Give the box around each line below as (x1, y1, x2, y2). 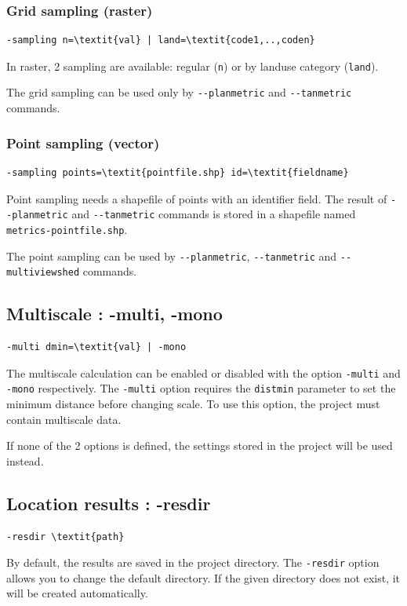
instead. (6, 452, 44, 469)
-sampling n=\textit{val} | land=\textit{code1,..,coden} (6, 35, 315, 46)
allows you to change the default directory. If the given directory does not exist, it (6, 569, 401, 586)
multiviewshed (6, 267, 80, 279)
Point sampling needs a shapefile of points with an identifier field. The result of (6, 190, 387, 206)
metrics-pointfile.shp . (6, 221, 128, 237)
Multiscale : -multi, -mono (6, 301, 223, 326)
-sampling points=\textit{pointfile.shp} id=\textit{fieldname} (6, 166, 349, 178)
